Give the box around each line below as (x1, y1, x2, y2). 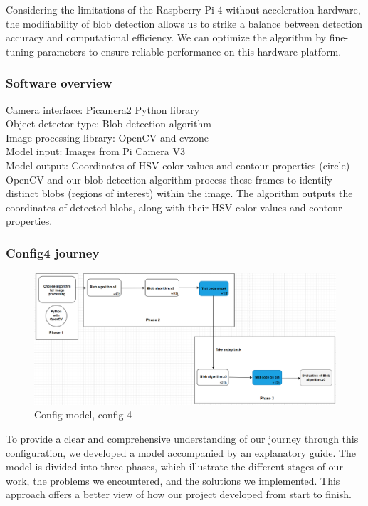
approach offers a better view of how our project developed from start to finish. (6, 487, 352, 502)
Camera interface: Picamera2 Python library (6, 102, 200, 117)
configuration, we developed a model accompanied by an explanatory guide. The (6, 445, 357, 460)
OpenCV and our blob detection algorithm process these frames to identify (6, 172, 332, 186)
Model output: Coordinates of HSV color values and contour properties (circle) (6, 157, 350, 172)
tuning (6, 43, 34, 58)
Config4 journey (6, 243, 100, 261)
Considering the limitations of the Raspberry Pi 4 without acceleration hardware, (6, 2, 361, 16)
